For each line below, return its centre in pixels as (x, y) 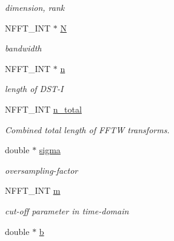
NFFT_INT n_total (43, 109)
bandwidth (23, 48)
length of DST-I (34, 89)
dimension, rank (35, 7)
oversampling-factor (42, 170)
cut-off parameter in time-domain (67, 210)
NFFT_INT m (33, 190)
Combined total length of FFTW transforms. (87, 129)
